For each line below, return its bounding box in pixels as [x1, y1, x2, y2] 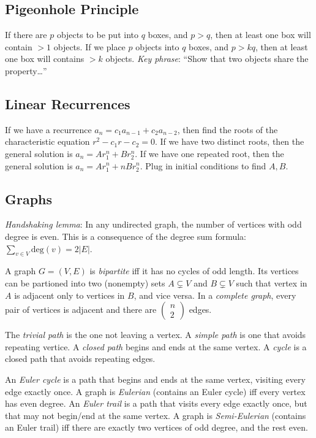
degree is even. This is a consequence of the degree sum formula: [5, 229, 246, 242]
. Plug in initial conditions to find [140, 159, 266, 172]
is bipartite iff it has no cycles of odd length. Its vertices [89, 264, 299, 277]
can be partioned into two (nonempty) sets [5, 276, 165, 289]
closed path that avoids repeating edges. [5, 352, 156, 365]
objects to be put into [56, 28, 138, 41]
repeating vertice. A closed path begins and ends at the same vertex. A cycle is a [5, 340, 307, 353]
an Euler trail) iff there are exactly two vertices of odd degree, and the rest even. [5, 421, 308, 434]
